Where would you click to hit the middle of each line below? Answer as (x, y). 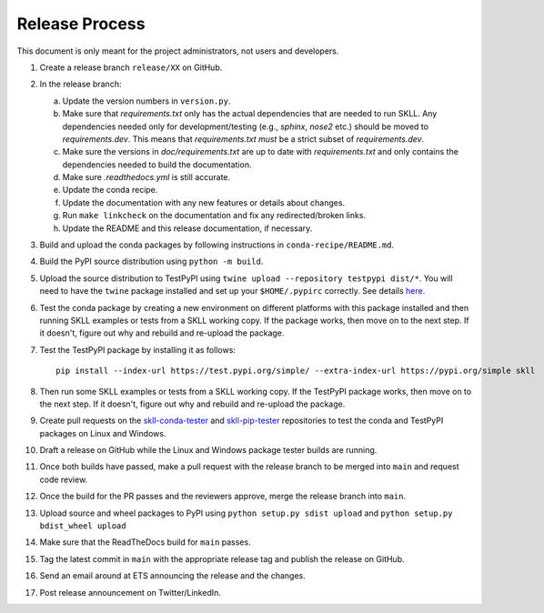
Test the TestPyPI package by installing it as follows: (138, 349)
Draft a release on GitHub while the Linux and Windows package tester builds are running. (208, 450)
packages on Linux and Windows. (103, 433)
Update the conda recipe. (110, 190)
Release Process (81, 24)
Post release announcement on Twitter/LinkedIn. (131, 592)
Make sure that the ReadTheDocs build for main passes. (145, 542)
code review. (64, 479)
